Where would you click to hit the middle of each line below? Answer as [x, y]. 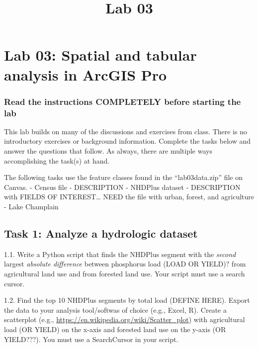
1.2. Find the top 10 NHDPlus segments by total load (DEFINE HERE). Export [127, 300]
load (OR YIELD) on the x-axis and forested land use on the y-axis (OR [115, 329]
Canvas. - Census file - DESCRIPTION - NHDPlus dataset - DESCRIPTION [122, 187]
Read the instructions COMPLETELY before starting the [123, 101]
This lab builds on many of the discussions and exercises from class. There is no [126, 131]
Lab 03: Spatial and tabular [100, 55]
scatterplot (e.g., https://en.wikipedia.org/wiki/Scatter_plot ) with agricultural [125, 319]
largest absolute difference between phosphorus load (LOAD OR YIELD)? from [125, 264]
